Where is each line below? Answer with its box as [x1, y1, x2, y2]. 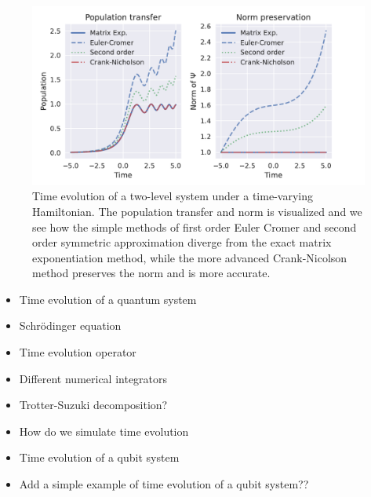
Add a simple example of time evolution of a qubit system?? [19, 476, 309, 492]
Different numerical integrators [19, 370, 168, 386]
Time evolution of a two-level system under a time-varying [32, 188, 313, 204]
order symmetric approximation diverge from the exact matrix [32, 234, 332, 250]
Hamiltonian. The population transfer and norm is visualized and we [32, 203, 362, 219]
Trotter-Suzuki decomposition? [19, 397, 168, 413]
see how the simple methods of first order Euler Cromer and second [32, 218, 357, 235]
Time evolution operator [19, 344, 136, 360]
